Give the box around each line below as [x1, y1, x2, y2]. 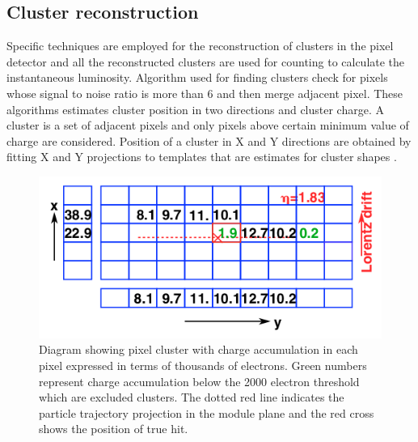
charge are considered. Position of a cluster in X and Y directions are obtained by [6, 132, 412, 149]
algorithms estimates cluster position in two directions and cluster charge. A [6, 100, 384, 117]
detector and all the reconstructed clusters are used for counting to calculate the [6, 53, 405, 70]
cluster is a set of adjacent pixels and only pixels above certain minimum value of [6, 117, 409, 134]
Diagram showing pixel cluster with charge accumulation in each [39, 341, 358, 358]
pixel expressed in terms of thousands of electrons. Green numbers [39, 357, 367, 374]
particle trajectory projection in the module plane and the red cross [39, 404, 374, 421]
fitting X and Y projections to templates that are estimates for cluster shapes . [6, 148, 397, 165]
